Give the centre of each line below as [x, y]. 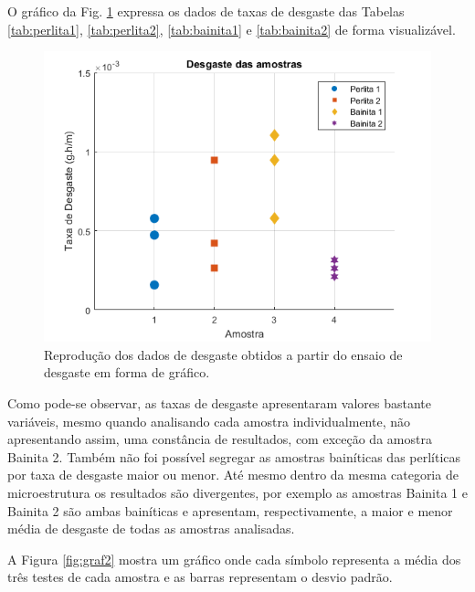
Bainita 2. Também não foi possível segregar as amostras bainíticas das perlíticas [234, 456]
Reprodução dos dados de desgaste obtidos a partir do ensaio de [223, 354]
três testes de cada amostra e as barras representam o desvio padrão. [200, 577]
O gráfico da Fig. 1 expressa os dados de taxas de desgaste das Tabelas [206, 11]
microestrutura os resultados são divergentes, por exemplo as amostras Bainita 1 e [237, 492]
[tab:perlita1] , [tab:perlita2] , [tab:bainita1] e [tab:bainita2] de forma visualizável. [232, 29]
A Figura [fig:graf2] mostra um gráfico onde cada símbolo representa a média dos [234, 559]
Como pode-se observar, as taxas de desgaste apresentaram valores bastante [219, 402]
